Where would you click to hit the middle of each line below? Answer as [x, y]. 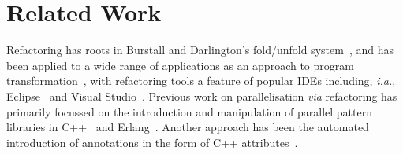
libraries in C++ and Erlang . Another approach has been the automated [188, 127]
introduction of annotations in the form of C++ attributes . [152, 142]
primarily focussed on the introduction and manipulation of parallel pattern [190, 111]
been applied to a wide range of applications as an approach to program [180, 65]
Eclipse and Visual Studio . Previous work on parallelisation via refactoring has [202, 95]
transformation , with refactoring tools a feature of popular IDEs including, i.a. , [201, 81]
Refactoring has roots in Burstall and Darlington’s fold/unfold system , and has [200, 50]
